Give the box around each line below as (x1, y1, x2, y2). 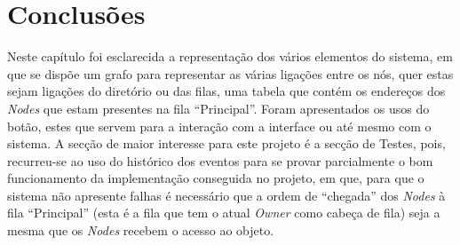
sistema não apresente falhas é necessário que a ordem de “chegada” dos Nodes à (7, 186, 446, 204)
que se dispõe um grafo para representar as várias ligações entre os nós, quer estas (7, 64, 454, 83)
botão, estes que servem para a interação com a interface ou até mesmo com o (7, 116, 432, 135)
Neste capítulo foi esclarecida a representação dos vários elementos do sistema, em (7, 47, 453, 66)
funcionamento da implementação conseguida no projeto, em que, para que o (7, 169, 424, 187)
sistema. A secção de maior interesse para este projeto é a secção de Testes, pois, (7, 134, 446, 153)
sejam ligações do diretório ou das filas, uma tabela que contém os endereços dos (7, 82, 446, 100)
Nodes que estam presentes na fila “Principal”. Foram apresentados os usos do (7, 99, 430, 117)
